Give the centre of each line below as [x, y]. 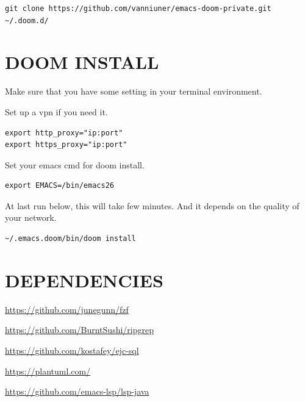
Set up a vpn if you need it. [56, 111]
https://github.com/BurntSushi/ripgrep [79, 330]
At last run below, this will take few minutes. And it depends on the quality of [152, 205]
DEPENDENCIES [84, 280]
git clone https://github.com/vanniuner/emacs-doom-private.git [138, 9]
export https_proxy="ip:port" [66, 145]
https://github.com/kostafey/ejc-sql [72, 350]
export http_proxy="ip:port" [64, 133]
